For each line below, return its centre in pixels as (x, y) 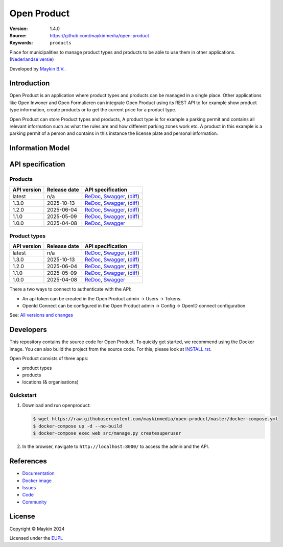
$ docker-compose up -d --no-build (77, 426)
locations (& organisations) (50, 382)
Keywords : (21, 43)
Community (34, 502)
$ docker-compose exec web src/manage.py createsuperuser (107, 433)
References (28, 461)
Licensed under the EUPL (36, 538)
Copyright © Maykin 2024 (37, 529)
